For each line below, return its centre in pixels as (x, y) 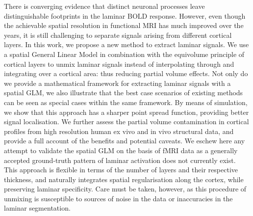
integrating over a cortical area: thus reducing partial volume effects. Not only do (126, 73)
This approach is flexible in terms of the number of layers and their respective (121, 170)
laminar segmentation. (37, 208)
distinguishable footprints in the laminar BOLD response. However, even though (125, 15)
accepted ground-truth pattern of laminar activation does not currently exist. (120, 160)
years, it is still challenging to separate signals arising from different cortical (118, 35)
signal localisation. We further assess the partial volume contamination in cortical (126, 121)
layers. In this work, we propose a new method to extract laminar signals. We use (126, 44)
